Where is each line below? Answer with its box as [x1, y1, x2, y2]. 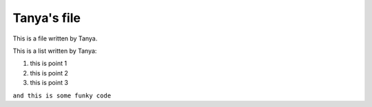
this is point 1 [30, 59, 68, 68]
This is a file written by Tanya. [12, 34, 98, 43]
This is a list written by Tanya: [12, 47, 97, 55]
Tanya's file [12, 10, 81, 25]
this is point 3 [30, 79, 69, 87]
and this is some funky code [12, 91, 112, 99]
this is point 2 [30, 69, 68, 77]
